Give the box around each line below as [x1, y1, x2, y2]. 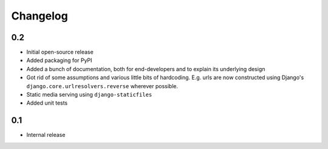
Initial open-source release [26, 49, 94, 56]
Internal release [26, 131, 66, 139]
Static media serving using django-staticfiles [26, 91, 152, 99]
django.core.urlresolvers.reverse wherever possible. [26, 82, 179, 89]
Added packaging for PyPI [26, 57, 92, 64]
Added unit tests [26, 99, 68, 106]
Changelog [11, 9, 68, 23]
